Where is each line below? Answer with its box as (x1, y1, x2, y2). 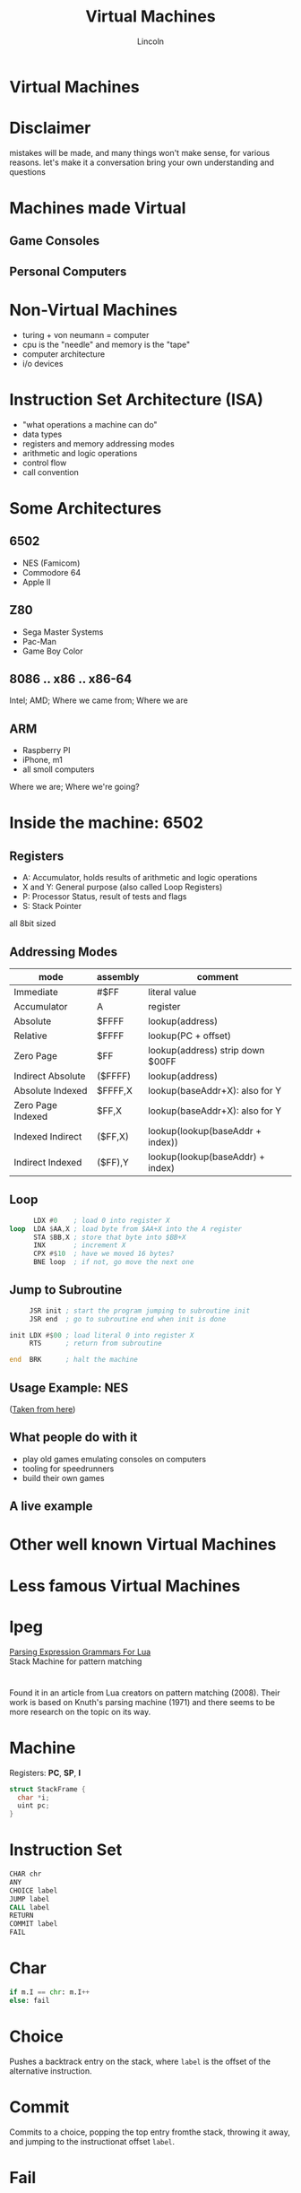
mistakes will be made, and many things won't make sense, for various (9, 147, 271, 158)
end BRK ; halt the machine (9, 1356, 139, 1365)
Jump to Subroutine (9, 1282, 123, 1297)
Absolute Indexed (13, 1084, 88, 1096)
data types (21, 429, 63, 439)
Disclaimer (9, 118, 91, 138)
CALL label (9, 1903, 50, 1911)
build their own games (21, 1472, 105, 1483)
